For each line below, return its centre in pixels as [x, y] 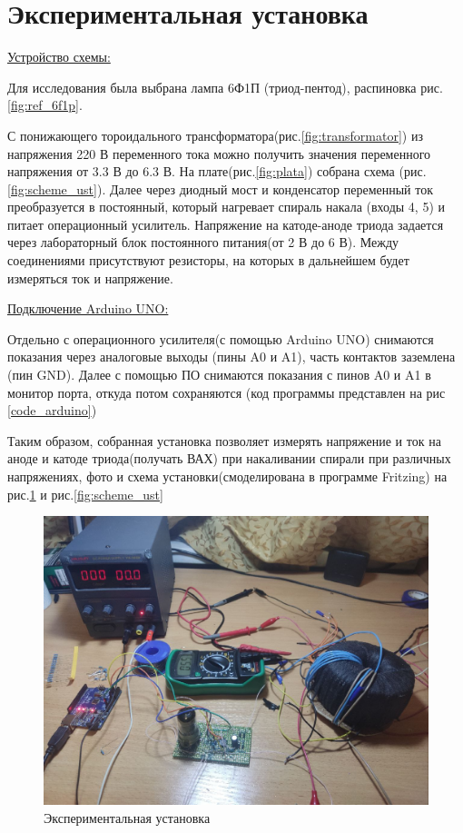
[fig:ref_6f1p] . [45, 105]
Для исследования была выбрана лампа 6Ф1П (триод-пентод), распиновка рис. [225, 87]
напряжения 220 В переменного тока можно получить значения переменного [219, 153]
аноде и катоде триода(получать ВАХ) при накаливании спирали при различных [229, 458]
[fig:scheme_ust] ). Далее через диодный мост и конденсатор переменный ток [220, 188]
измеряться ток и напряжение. [90, 278]
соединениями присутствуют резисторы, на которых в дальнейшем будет [208, 260]
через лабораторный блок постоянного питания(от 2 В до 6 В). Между [203, 242]
